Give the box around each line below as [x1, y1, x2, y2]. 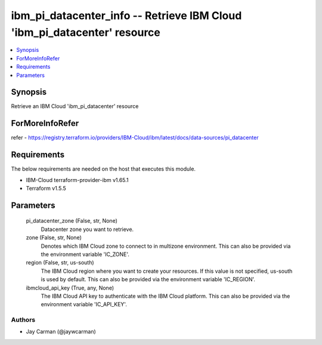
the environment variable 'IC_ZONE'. [41, 251, 129, 258]
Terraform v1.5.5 [26, 185, 67, 192]
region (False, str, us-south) [26, 259, 95, 266]
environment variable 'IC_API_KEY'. [41, 301, 128, 308]
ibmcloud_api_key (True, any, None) [26, 284, 114, 291]
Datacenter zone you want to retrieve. [41, 226, 134, 233]
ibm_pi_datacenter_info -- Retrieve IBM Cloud [11, 9, 242, 22]
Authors [11, 316, 36, 324]
